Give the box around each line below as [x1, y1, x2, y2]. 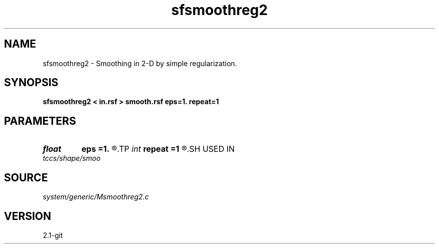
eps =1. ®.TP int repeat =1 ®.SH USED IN [81, 144, 235, 154]
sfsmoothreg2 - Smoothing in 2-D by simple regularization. [43, 59, 237, 68]
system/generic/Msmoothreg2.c [43, 192, 149, 201]
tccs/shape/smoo [43, 154, 101, 163]
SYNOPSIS [4, 76, 59, 89]
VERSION [4, 209, 52, 222]
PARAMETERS [4, 114, 76, 127]
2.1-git [43, 230, 63, 239]
